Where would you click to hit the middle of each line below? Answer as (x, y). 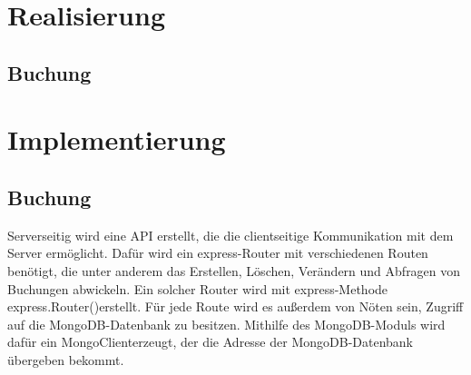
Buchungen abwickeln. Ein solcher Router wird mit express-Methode (198, 288)
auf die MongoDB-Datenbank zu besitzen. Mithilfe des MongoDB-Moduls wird (226, 324)
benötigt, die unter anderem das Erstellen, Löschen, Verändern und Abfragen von (234, 270)
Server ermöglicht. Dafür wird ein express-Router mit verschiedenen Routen (218, 253)
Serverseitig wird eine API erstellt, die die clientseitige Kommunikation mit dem (231, 235)
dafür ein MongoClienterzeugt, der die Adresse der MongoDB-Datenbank (211, 342)
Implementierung (117, 139)
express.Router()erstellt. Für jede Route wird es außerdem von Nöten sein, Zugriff (235, 306)
